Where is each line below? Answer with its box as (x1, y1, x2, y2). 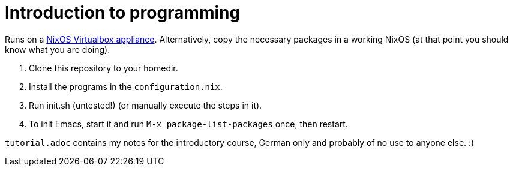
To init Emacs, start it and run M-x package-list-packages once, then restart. (29, 118, 348, 129)
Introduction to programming (5, 2, 241, 23)
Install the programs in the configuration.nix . (29, 81, 223, 92)
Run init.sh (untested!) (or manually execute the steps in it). (29, 100, 262, 110)
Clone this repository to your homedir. (29, 62, 178, 73)
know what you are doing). (5, 44, 110, 55)
